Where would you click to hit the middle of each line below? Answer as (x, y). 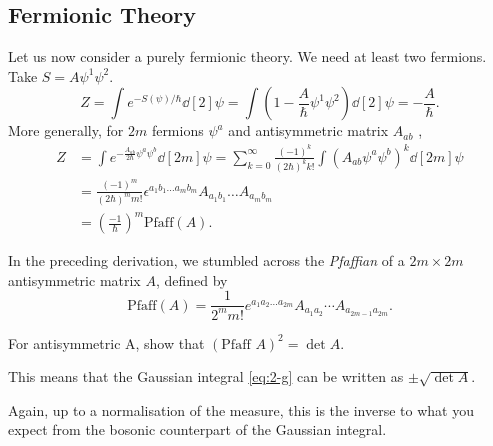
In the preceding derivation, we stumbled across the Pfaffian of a (206, 260)
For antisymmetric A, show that (106, 342)
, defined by (191, 279)
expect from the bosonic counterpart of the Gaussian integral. (197, 429)
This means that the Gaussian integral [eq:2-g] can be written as (206, 376)
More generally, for (66, 130)
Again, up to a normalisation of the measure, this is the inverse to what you (241, 409)
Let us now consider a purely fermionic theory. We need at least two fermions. (247, 56)
